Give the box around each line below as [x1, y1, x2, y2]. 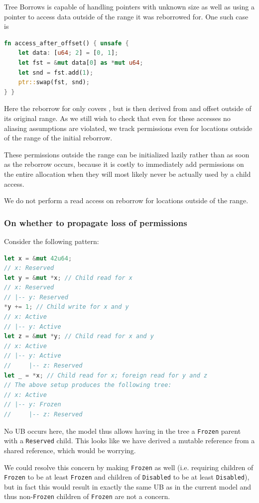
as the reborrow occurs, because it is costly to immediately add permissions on [4, 159, 244, 169]
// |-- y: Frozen [4, 401, 61, 408]
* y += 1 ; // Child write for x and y [4, 303, 129, 311]
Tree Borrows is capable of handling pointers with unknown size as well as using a [4, 1, 255, 11]
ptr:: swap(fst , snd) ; [18, 79, 90, 86]
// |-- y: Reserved [4, 293, 68, 301]
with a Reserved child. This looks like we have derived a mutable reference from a [4, 435, 255, 446]
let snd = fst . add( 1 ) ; [18, 69, 94, 76]
